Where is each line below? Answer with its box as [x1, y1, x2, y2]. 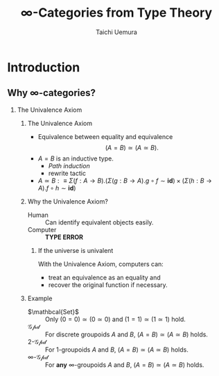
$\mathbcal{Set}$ [27, 307, 80, 316]
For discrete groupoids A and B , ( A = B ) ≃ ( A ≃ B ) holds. [44, 330, 208, 338]
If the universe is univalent [37, 246, 114, 254]
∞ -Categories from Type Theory [20, 5, 213, 21]
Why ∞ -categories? [7, 87, 96, 99]
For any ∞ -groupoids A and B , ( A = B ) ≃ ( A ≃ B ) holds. [44, 360, 204, 369]
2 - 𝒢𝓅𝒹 [27, 337, 46, 345]
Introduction [7, 59, 80, 75]
